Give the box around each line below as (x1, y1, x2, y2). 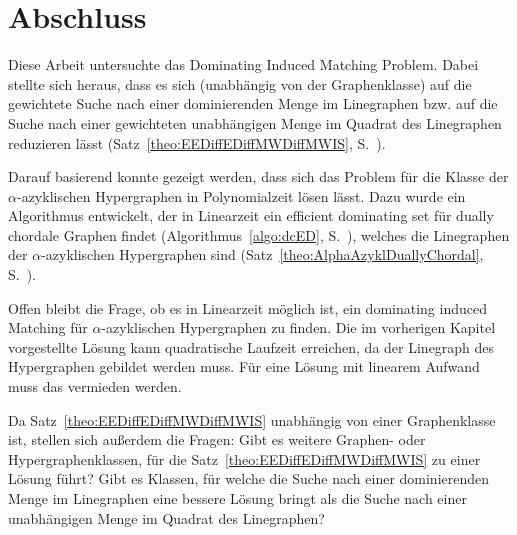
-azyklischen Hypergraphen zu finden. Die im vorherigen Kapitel (101, 317, 496, 338)
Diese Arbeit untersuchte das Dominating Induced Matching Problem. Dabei (8, 54, 479, 75)
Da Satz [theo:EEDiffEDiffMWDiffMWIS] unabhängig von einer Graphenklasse (8, 409, 496, 430)
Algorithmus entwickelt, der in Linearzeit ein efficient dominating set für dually (8, 205, 494, 226)
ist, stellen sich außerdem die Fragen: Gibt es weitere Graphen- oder (8, 429, 426, 450)
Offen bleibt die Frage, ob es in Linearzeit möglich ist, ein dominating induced (8, 297, 487, 318)
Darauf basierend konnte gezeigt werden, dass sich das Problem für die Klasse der (8, 166, 509, 187)
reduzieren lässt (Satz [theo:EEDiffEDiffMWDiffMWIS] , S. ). (8, 132, 386, 153)
